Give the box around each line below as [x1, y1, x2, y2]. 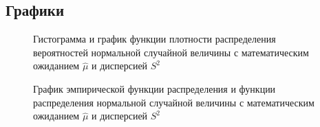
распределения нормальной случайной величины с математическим [33, 95, 314, 109]
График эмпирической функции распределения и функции [33, 81, 276, 95]
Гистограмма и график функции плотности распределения [33, 32, 276, 46]
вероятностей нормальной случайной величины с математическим [33, 45, 309, 59]
